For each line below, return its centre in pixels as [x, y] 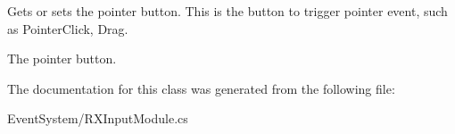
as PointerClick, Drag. [68, 28]
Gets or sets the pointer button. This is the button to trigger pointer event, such [227, 11]
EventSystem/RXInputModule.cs [98, 118]
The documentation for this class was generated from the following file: [201, 88]
